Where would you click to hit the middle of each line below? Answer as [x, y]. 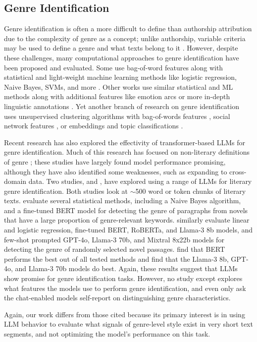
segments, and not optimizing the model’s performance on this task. [107, 334]
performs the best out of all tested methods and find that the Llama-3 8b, [116, 258]
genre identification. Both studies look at [66, 191]
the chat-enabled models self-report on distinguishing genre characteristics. [117, 298]
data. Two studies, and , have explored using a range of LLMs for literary [140, 181]
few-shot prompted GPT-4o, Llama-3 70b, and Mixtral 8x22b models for [114, 239]
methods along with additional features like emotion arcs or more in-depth [117, 96]
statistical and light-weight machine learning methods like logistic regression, [120, 77]
